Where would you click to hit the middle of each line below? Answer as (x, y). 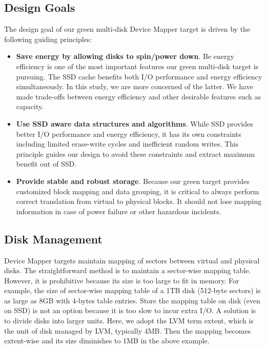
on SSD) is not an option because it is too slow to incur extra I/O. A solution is (130, 310)
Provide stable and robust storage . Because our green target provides (133, 181)
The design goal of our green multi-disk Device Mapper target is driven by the (127, 29)
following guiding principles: (48, 39)
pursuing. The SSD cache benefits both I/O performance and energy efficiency (139, 76)
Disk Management (53, 239)
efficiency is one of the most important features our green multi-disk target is (137, 66)
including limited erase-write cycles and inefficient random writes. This (127, 144)
